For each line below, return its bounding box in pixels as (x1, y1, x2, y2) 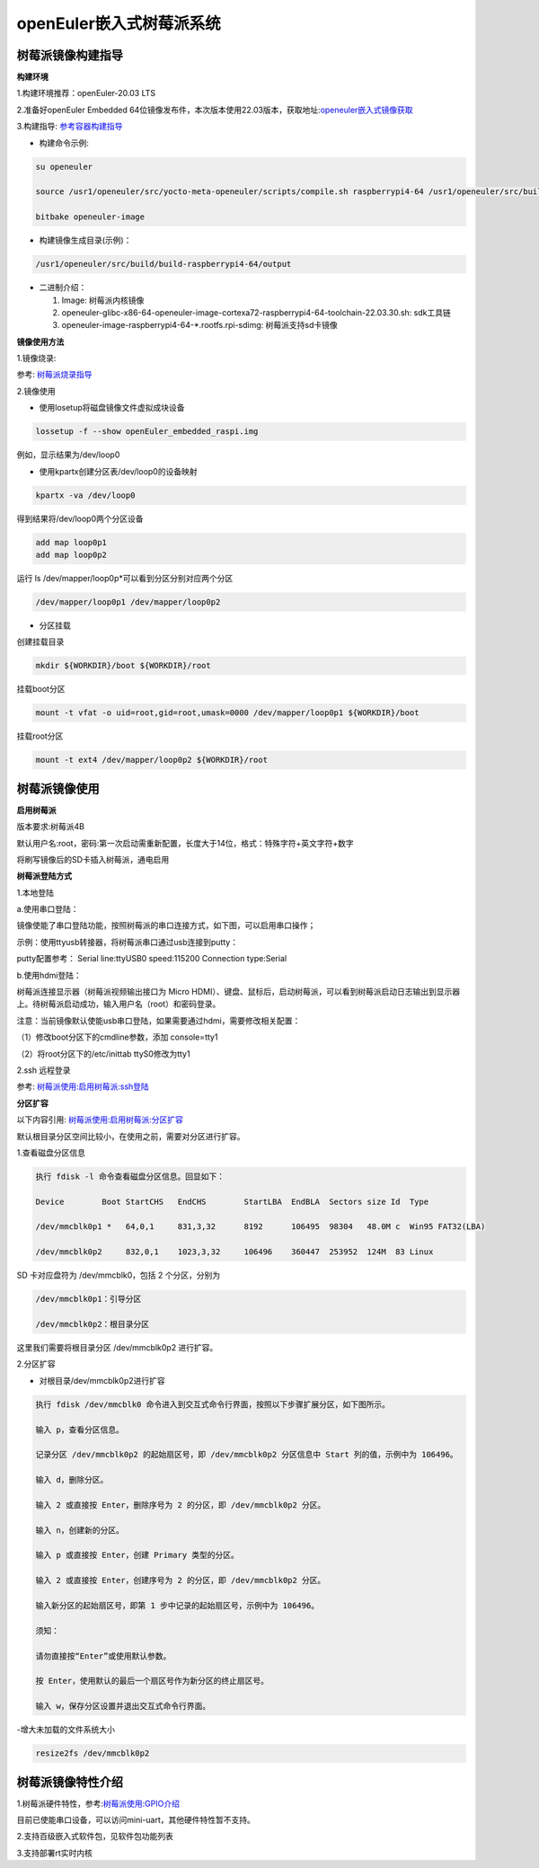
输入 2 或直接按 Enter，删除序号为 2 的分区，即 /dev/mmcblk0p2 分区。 (35, 1500, 326, 1509)
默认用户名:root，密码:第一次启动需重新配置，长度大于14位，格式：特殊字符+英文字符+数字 (16, 837, 354, 848)
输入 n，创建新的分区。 (35, 1525, 125, 1536)
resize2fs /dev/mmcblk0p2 (35, 1748, 150, 1758)
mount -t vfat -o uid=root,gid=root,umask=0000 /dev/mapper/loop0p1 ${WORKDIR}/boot (35, 708, 420, 718)
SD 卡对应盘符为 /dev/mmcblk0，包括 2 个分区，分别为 (16, 1270, 221, 1280)
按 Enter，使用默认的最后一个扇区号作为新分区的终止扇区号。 (35, 1676, 269, 1687)
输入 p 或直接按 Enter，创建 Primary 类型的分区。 (35, 1550, 240, 1561)
